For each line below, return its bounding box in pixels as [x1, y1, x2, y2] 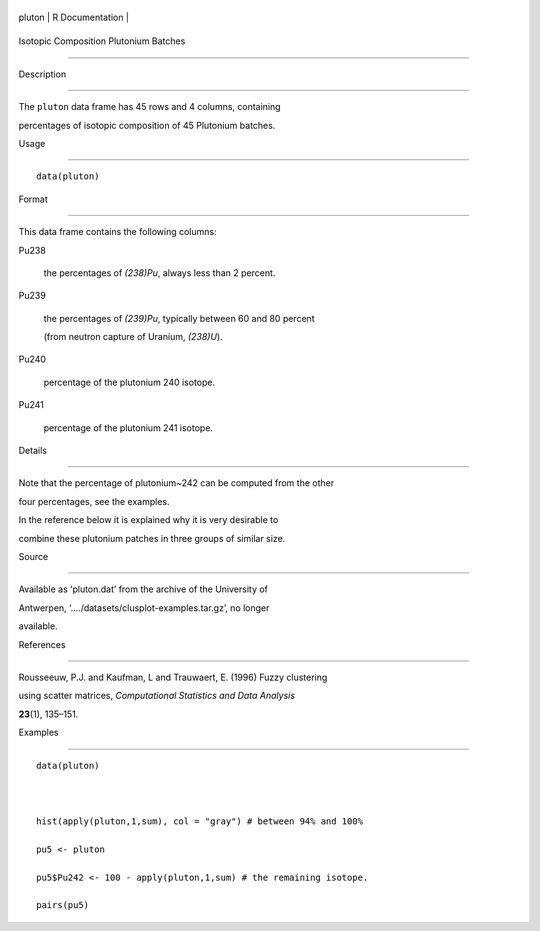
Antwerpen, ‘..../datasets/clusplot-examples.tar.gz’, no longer [18, 601, 270, 614]
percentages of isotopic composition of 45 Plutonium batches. [18, 119, 276, 131]
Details [18, 445, 47, 457]
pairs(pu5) [36, 900, 90, 911]
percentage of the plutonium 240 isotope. [43, 376, 216, 388]
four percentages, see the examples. [18, 495, 170, 507]
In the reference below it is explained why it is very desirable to [18, 514, 279, 526]
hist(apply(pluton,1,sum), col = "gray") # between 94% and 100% [36, 816, 364, 827]
